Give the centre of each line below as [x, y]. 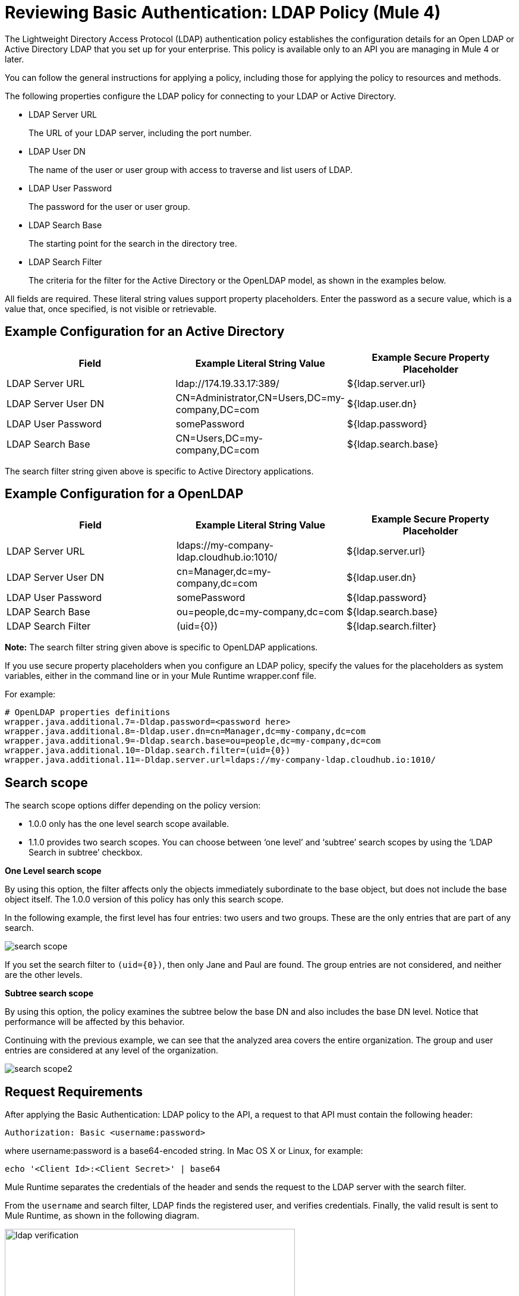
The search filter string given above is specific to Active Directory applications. [159, 471]
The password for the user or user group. [109, 206]
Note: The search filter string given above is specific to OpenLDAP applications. [161, 647]
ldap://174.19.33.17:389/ [227, 383]
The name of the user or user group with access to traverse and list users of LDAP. [191, 169]
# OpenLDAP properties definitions [88, 713]
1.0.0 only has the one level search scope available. [129, 824]
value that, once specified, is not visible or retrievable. [111, 309]
